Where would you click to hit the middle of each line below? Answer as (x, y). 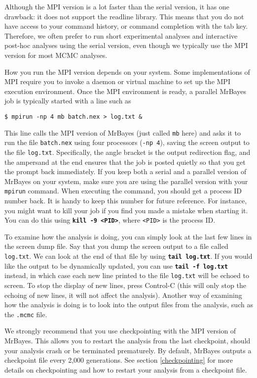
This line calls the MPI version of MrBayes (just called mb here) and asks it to (123, 132)
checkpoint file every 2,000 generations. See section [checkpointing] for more (119, 360)
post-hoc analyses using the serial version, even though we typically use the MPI (126, 45)
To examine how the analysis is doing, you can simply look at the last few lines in (128, 236)
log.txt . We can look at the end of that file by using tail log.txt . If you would (128, 256)
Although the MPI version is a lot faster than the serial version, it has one (117, 6)
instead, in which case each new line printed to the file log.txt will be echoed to (127, 275)
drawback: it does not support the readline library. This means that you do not (124, 16)
